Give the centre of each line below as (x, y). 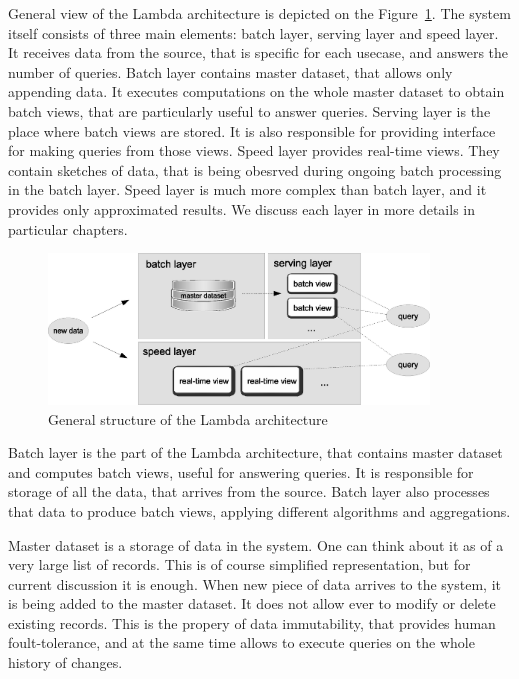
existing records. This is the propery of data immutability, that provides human (252, 622)
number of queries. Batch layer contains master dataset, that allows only (230, 71)
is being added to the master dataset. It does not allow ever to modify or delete (252, 603)
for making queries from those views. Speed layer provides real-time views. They (254, 150)
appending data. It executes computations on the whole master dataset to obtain (256, 91)
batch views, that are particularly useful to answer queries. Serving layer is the (249, 110)
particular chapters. (68, 228)
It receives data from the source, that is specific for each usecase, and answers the (258, 52)
